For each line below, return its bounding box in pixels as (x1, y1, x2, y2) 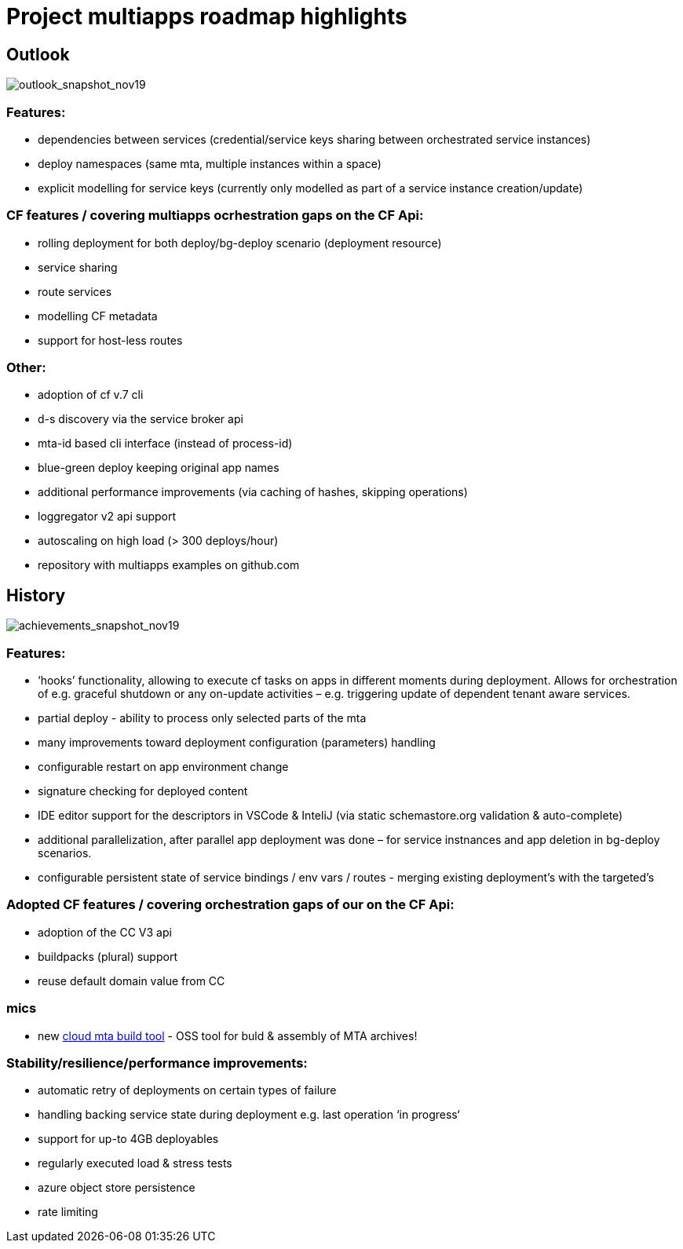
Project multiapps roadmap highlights (6, 3, 407, 30)
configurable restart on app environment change (38, 760, 289, 774)
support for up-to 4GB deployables (38, 1132, 219, 1146)
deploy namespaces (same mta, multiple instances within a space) (38, 156, 382, 170)
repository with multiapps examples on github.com (38, 558, 300, 572)
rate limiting (38, 1205, 98, 1219)
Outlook (6, 44, 70, 64)
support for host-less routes (38, 333, 183, 347)
